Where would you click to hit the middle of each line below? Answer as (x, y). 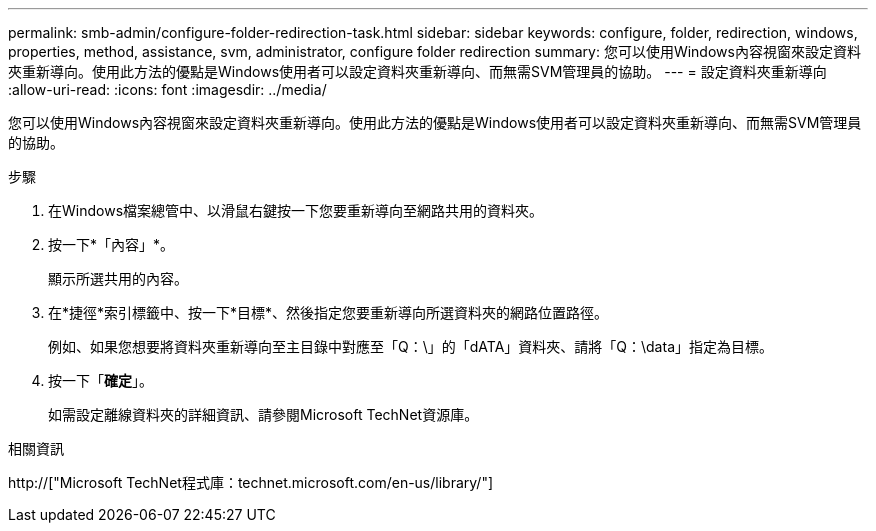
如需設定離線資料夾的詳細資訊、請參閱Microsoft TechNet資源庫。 (263, 414)
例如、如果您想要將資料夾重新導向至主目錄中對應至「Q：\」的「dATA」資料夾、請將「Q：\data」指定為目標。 (410, 346)
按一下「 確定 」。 (100, 380)
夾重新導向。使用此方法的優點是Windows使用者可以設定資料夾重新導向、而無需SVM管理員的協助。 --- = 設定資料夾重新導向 (417, 71)
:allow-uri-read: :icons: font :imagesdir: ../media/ (167, 89)
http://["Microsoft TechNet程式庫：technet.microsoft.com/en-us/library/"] (251, 482)
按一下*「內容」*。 (111, 244)
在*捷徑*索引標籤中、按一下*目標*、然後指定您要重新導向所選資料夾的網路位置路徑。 (328, 312)
